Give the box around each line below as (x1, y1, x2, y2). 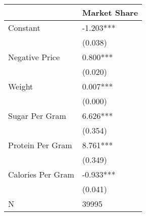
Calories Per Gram (8, 168, 74, 180)
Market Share (82, 7, 138, 18)
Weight (8, 80, 33, 92)
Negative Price (8, 51, 60, 63)
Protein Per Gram (8, 139, 72, 151)
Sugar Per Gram (8, 110, 66, 121)
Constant (8, 22, 40, 33)
